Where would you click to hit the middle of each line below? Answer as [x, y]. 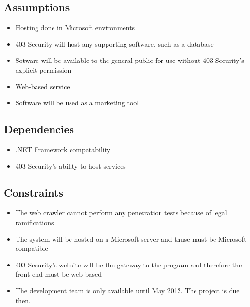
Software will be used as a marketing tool [77, 103]
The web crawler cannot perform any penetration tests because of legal [121, 213]
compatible [32, 248]
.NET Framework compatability [63, 149]
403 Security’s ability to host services [71, 166]
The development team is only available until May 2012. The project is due [127, 290]
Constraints [34, 192]
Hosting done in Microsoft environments [75, 28]
